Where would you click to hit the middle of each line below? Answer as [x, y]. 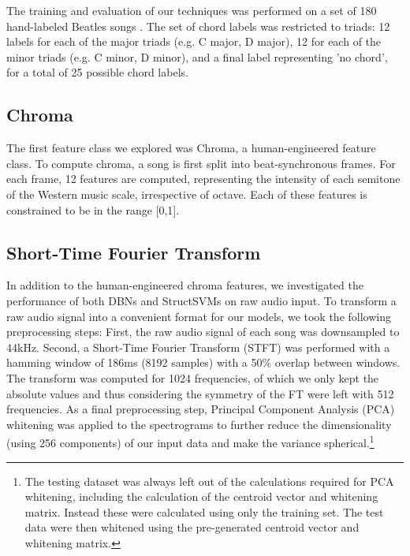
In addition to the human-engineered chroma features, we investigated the [185, 285]
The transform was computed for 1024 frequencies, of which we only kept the [193, 377]
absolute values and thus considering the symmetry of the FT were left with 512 [200, 393]
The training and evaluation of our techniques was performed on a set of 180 [192, 10]
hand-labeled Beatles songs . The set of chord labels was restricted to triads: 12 [198, 26]
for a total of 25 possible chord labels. [97, 72]
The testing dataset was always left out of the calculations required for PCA [209, 481]
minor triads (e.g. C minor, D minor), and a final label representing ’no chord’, [197, 56]
